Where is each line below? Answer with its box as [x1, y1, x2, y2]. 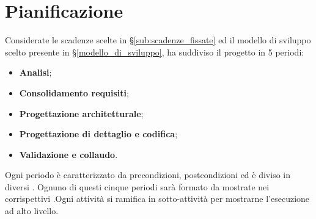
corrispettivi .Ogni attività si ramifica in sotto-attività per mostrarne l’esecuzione [5, 192, 310, 205]
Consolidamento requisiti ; [19, 86, 129, 99]
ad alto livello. [5, 204, 59, 217]
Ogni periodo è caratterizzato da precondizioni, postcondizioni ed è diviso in [5, 168, 291, 181]
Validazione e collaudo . [19, 148, 118, 160]
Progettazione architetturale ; [19, 107, 144, 120]
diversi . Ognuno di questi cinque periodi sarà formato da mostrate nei [5, 180, 270, 193]
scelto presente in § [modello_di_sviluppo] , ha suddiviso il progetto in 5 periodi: [5, 45, 304, 58]
